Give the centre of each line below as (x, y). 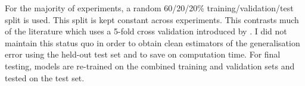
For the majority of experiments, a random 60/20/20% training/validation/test (149, 8)
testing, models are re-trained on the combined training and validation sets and (150, 66)
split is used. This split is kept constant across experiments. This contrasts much (152, 19)
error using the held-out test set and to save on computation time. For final (143, 54)
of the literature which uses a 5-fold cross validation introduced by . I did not (146, 31)
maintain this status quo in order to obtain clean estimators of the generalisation (152, 42)
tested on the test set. (45, 77)
